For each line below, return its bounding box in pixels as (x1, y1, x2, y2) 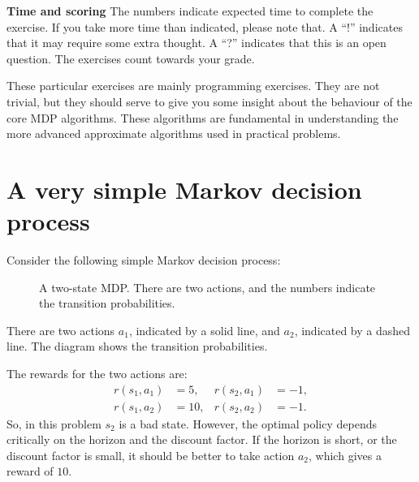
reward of (6, 463, 54, 480)
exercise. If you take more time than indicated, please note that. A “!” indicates (6, 18, 403, 35)
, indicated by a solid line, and (128, 321, 280, 338)
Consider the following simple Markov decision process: (6, 252, 281, 269)
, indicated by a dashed (294, 321, 411, 338)
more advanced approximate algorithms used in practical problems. (6, 125, 341, 142)
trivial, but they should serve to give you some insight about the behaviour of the (6, 93, 413, 110)
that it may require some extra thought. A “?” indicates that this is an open (6, 34, 387, 51)
